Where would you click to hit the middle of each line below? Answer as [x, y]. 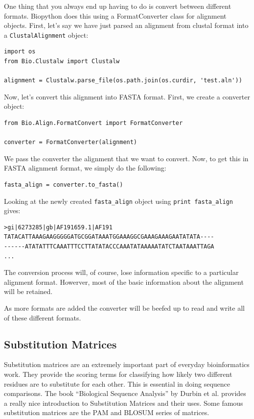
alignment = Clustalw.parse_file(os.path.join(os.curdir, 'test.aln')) [123, 81]
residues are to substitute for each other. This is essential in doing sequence [117, 383]
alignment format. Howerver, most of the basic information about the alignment [124, 282]
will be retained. [28, 291]
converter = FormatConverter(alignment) [71, 142]
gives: [12, 210]
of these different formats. [43, 317]
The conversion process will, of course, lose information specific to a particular [121, 272]
